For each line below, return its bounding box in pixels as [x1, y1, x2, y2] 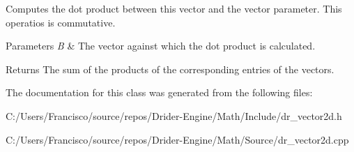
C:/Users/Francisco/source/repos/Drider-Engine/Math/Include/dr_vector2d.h [6, 108, 342, 123]
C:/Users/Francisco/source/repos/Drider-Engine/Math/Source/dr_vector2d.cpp [6, 132, 349, 146]
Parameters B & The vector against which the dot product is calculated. [6, 38, 316, 53]
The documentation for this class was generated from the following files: [6, 85, 313, 100]
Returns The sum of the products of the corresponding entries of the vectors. [6, 61, 334, 76]
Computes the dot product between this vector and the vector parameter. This [6, 1, 342, 15]
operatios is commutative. [6, 15, 116, 29]
